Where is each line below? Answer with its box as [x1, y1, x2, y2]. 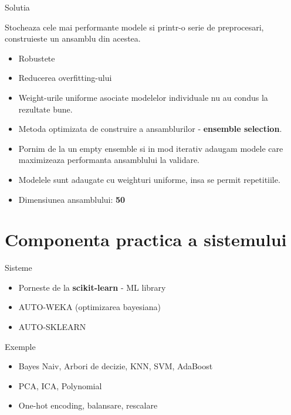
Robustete [18, 52, 55, 64]
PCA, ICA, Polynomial [18, 379, 102, 392]
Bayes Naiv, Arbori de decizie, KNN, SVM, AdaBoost [18, 360, 213, 372]
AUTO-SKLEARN [18, 321, 86, 333]
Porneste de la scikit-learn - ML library [18, 281, 166, 293]
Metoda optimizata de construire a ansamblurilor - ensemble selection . [18, 123, 282, 135]
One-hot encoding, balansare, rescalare [18, 399, 158, 411]
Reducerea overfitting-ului [18, 72, 112, 84]
